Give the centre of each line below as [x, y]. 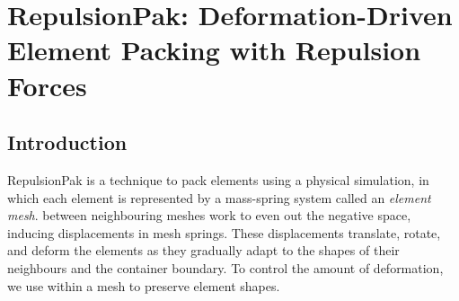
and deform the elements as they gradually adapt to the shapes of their [203, 250]
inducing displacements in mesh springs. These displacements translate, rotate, [224, 232]
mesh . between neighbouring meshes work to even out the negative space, [209, 215]
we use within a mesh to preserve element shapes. [144, 285]
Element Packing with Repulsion [214, 50]
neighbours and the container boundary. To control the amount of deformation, [225, 267]
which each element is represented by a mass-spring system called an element [219, 197]
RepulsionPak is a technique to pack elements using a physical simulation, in [218, 179]
